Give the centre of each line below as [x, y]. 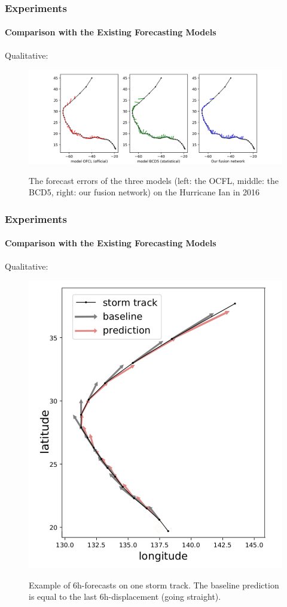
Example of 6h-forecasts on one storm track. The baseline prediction [154, 585]
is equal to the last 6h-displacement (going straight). [125, 597]
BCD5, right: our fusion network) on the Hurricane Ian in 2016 [144, 192]
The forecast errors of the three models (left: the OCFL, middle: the [154, 180]
